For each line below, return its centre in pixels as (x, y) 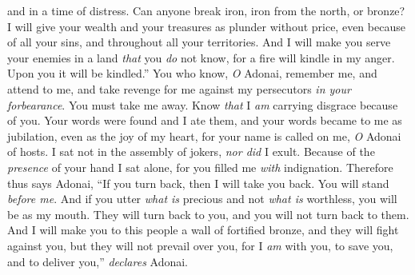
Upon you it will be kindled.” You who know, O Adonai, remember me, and (192, 73)
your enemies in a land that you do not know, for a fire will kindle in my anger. (201, 57)
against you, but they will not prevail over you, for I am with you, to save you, (200, 245)
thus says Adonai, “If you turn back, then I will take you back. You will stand (198, 183)
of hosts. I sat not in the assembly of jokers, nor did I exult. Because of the (191, 151)
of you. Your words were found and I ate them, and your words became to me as (205, 120)
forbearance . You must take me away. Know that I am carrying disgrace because (203, 104)
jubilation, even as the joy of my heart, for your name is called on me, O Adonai (204, 136)
